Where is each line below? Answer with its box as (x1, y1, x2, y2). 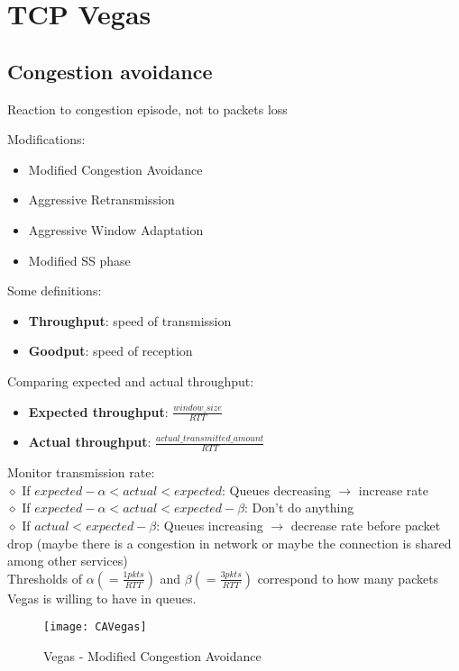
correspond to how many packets (257, 568, 439, 587)
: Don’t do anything (244, 498, 354, 517)
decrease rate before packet (290, 515, 441, 534)
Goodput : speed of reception (28, 341, 193, 360)
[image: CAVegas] (43, 621, 147, 634)
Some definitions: (7, 281, 102, 300)
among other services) (7, 551, 128, 570)
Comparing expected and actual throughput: (7, 371, 254, 390)
